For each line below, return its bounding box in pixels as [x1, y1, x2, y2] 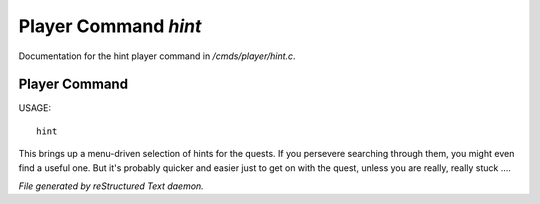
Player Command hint [18, 15, 202, 37]
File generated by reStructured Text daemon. [18, 180, 204, 192]
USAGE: [18, 102, 52, 114]
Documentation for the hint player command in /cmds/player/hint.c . [18, 50, 296, 62]
